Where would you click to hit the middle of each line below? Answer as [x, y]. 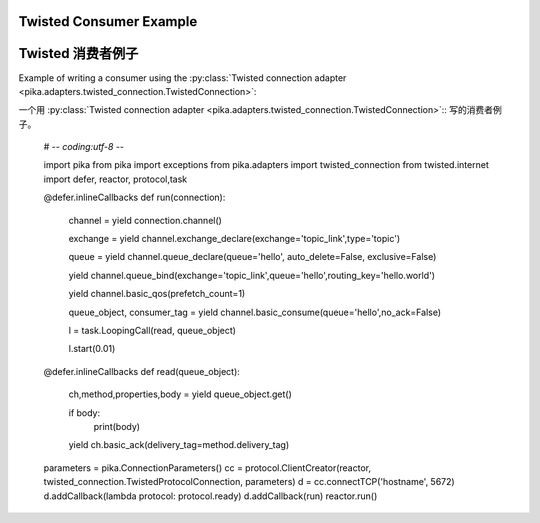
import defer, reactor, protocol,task [115, 179]
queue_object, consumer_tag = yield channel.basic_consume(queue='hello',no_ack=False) [255, 312]
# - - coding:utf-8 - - [84, 147]
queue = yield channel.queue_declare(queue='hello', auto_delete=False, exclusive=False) [252, 257]
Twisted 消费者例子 [78, 53]
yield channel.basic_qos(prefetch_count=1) [157, 294]
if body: [84, 412]
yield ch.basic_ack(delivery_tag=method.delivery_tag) [179, 445]
